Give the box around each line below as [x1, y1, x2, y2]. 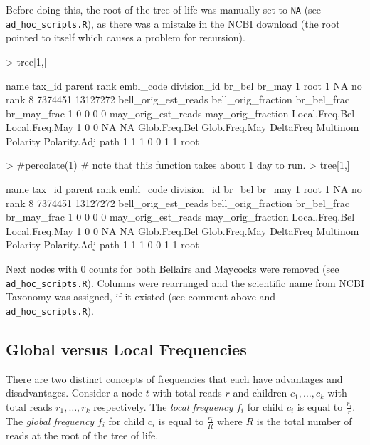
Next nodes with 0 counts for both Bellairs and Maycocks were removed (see [6, 261, 339, 276]
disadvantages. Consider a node [6, 385, 142, 400]
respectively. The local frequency [93, 399, 233, 414]
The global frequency [6, 413, 95, 428]
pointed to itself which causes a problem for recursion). [6, 30, 245, 45]
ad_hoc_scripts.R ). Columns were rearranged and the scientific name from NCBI [6, 275, 364, 290]
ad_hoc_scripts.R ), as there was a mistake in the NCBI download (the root [6, 16, 340, 31]
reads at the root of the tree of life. [6, 427, 159, 442]
